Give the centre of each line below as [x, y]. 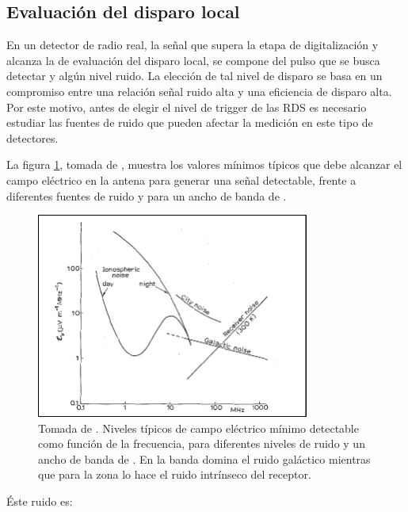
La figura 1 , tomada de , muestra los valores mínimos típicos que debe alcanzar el [204, 164]
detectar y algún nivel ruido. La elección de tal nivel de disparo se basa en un [194, 76]
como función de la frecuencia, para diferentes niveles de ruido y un [202, 443]
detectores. [32, 138]
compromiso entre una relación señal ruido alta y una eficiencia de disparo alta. [199, 91]
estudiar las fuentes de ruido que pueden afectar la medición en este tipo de [190, 122]
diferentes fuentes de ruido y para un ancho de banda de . [147, 195]
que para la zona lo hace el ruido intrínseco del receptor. [175, 474]
